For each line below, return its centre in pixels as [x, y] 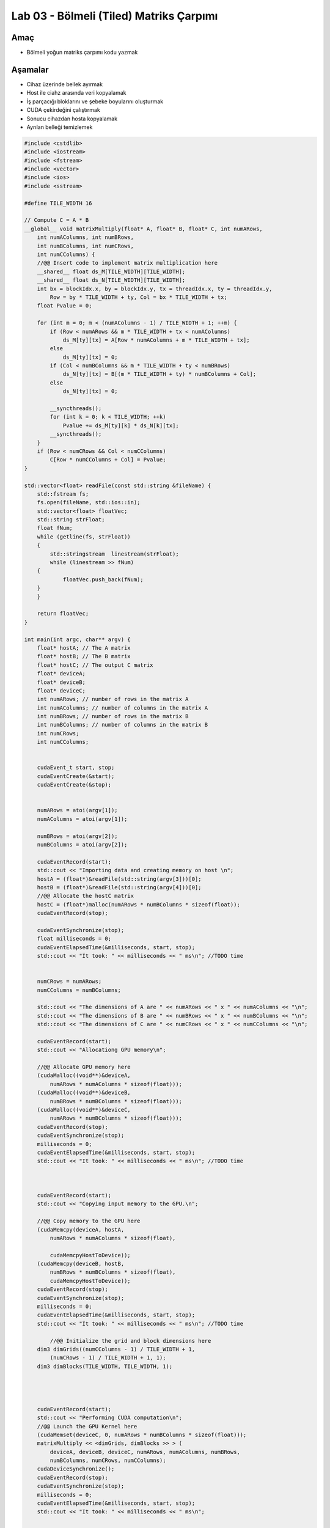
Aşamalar [30, 69]
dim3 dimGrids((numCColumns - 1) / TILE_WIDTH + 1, [116, 1349]
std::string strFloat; [71, 520]
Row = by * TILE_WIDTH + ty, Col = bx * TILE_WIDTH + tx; [138, 297]
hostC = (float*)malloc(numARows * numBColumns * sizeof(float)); [139, 904]
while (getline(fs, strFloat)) [84, 537]
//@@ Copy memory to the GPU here [89, 1221]
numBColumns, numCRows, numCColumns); [108, 1460]
